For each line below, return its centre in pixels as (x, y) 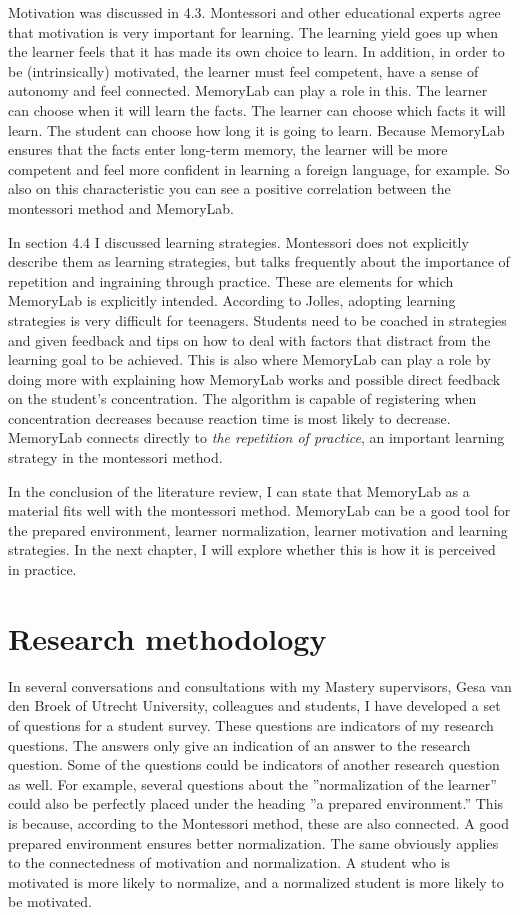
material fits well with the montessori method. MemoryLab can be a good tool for (259, 510)
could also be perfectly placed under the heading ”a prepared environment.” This (256, 803)
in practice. (42, 569)
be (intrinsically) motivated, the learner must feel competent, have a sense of (243, 70)
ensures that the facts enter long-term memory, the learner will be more (228, 149)
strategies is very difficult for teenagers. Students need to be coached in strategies (257, 319)
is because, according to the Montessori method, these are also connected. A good (259, 822)
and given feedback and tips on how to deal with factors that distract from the (249, 339)
